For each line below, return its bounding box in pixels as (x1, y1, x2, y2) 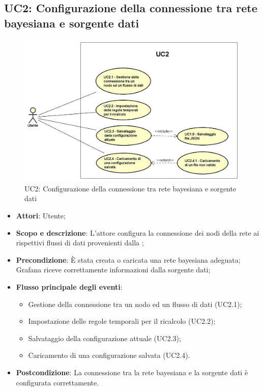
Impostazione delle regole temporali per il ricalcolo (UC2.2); (28, 316, 216, 326)
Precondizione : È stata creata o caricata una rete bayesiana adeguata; (16, 254, 241, 265)
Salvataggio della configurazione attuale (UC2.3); (28, 332, 181, 343)
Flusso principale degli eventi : (16, 282, 123, 292)
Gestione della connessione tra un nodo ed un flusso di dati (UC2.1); (28, 298, 242, 309)
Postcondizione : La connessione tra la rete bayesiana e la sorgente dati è (16, 367, 248, 377)
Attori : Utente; (16, 210, 66, 221)
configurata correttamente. (16, 377, 99, 387)
